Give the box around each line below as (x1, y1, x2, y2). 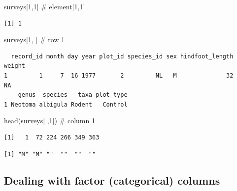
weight (4, 62, 25, 70)
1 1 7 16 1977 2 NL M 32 (4, 72, 234, 79)
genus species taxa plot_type (18, 91, 128, 99)
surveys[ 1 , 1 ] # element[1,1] (4, 1, 85, 11)
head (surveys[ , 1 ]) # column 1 (4, 115, 95, 126)
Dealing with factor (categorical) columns (4, 172, 220, 188)
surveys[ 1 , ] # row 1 (4, 34, 65, 45)
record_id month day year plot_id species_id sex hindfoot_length (11, 53, 234, 60)
